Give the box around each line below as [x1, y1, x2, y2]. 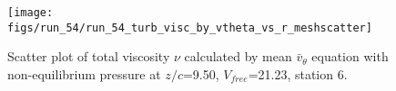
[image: [7, 6, 54, 19]
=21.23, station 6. [248, 64, 348, 83]
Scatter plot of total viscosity [7, 47, 170, 66]
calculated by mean [184, 47, 292, 66]
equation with [311, 47, 389, 66]
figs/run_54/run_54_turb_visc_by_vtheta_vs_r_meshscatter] [7, 21, 372, 34]
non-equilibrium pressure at [7, 64, 161, 83]
